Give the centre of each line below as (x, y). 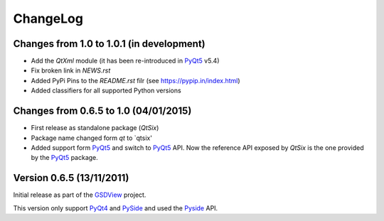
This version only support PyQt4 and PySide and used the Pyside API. (116, 208)
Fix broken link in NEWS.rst (71, 70)
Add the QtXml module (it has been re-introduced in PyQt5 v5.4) (125, 61)
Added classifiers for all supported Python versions (106, 91)
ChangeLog (48, 18)
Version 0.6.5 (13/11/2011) (71, 178)
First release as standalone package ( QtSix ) (95, 128)
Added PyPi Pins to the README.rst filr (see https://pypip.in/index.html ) (136, 80)
